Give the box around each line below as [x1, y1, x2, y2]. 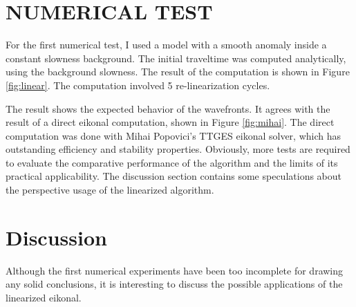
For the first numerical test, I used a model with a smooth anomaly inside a [6, 37, 327, 52]
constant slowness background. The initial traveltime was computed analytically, [6, 50, 346, 65]
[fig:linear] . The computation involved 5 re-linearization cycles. [6, 77, 270, 92]
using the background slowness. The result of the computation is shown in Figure [6, 64, 350, 79]
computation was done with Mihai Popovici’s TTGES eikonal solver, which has [6, 128, 341, 142]
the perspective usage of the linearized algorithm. [6, 183, 214, 197]
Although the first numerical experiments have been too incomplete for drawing [6, 263, 344, 277]
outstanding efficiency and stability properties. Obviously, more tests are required [6, 142, 350, 156]
